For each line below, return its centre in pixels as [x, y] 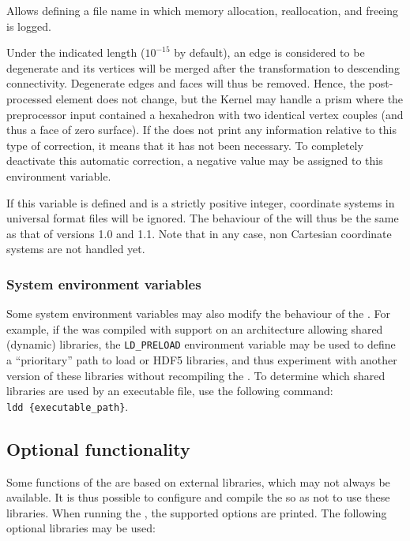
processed [30, 98]
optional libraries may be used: [81, 528]
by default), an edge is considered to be [269, 52]
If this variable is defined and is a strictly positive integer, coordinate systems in [201, 202]
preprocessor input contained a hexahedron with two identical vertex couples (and [205, 114]
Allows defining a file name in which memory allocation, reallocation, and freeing [203, 10]
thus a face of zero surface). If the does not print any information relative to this [202, 130]
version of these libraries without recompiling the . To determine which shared [196, 375]
